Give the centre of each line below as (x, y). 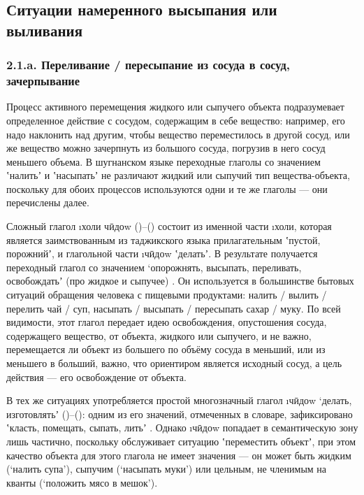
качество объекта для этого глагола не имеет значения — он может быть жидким (179, 455)
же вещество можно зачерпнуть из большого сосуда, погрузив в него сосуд (166, 148)
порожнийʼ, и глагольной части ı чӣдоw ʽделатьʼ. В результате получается (162, 253)
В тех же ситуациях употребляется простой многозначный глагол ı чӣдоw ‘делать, (179, 400)
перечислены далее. (48, 202)
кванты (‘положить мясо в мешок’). (82, 482)
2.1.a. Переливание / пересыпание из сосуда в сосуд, (148, 65)
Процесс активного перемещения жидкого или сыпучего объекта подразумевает (175, 107)
